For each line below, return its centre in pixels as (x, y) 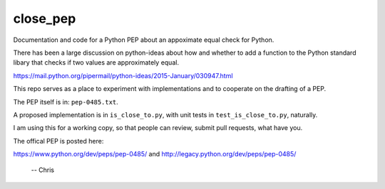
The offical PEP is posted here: (58, 141)
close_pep (45, 18)
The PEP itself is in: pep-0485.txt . (66, 102)
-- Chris (43, 170)
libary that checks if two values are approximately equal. (96, 63)
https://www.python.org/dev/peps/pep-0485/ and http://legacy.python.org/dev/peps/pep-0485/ (155, 154)
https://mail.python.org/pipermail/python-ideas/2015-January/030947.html (123, 75)
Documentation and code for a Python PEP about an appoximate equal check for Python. (144, 40)
